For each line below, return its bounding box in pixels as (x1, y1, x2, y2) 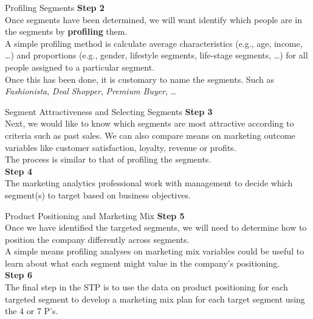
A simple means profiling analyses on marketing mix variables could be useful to (5, 245, 304, 258)
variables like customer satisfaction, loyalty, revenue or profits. (5, 141, 236, 153)
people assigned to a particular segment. (5, 60, 155, 73)
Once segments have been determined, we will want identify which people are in (5, 13, 303, 26)
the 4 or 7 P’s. (5, 304, 58, 317)
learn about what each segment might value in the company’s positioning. (5, 256, 280, 269)
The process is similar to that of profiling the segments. (5, 153, 212, 166)
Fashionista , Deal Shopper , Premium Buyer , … (5, 85, 176, 97)
